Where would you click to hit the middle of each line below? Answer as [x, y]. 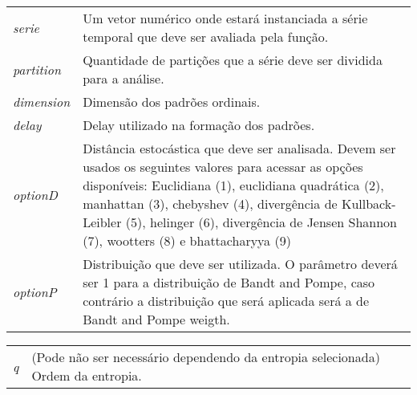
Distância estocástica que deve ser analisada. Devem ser [239, 148]
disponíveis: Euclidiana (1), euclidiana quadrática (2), [233, 185]
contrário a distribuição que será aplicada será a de [226, 301]
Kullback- [368, 204]
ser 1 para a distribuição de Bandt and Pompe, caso [229, 282]
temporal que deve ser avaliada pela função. [206, 37]
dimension [42, 102]
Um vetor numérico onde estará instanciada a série [225, 18]
